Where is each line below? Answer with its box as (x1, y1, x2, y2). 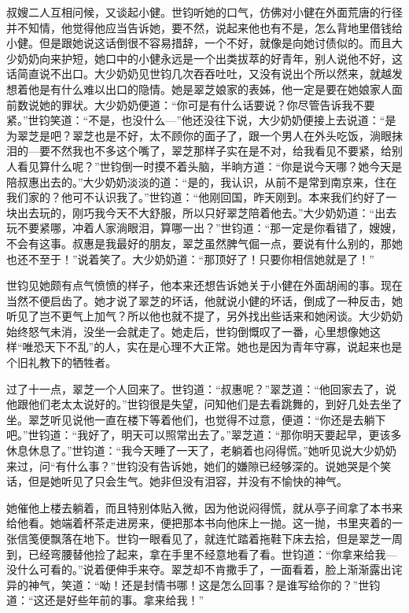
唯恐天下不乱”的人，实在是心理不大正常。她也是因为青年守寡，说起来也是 (22, 338, 403, 355)
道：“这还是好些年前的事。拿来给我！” (6, 592, 204, 608)
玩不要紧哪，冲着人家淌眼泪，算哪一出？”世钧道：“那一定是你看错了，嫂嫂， (6, 220, 403, 236)
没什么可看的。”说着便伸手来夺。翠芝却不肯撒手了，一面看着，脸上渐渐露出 (6, 561, 392, 578)
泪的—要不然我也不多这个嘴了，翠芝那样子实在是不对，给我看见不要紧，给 (6, 142, 392, 159)
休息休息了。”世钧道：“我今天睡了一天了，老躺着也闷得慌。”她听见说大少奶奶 (6, 442, 396, 459)
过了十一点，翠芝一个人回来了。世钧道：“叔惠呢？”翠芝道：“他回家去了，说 (6, 380, 396, 397)
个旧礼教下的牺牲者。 (6, 354, 116, 371)
